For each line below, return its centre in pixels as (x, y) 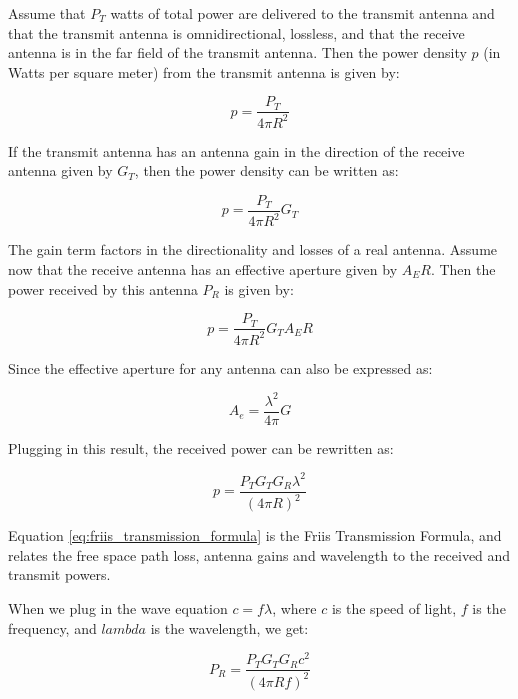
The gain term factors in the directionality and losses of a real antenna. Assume (253, 249)
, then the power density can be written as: (266, 170)
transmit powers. (59, 574)
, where (294, 608)
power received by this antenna (103, 288)
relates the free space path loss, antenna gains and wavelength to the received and (259, 554)
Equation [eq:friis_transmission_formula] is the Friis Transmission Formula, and (255, 535)
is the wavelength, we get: (229, 627)
